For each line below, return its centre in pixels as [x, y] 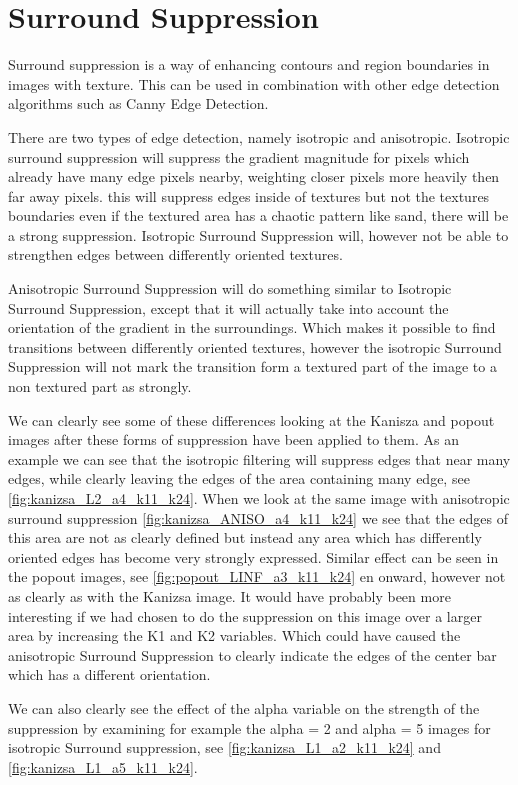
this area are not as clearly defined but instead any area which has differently [245, 537]
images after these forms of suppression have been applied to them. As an [233, 439]
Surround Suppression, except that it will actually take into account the [228, 307]
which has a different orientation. [109, 674]
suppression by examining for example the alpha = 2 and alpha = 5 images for [249, 727]
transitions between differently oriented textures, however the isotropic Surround [255, 346]
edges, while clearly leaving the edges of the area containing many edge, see [239, 478]
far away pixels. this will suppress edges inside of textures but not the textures [249, 195]
